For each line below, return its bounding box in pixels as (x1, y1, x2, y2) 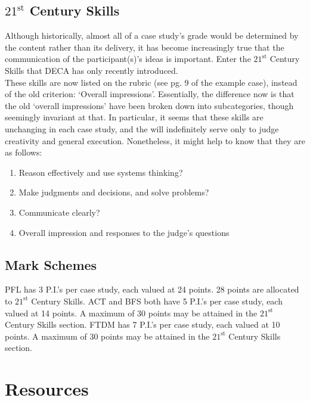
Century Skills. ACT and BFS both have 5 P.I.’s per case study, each (31, 294, 283, 307)
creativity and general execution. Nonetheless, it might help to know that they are (5, 134, 305, 147)
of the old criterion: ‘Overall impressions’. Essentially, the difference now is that (5, 88, 294, 100)
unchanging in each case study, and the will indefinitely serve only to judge (5, 122, 279, 135)
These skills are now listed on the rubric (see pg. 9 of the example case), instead (5, 76, 297, 88)
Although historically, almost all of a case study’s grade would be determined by (5, 29, 299, 42)
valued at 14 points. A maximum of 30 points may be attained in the (5, 306, 258, 319)
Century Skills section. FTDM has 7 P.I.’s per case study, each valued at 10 (5, 318, 280, 331)
